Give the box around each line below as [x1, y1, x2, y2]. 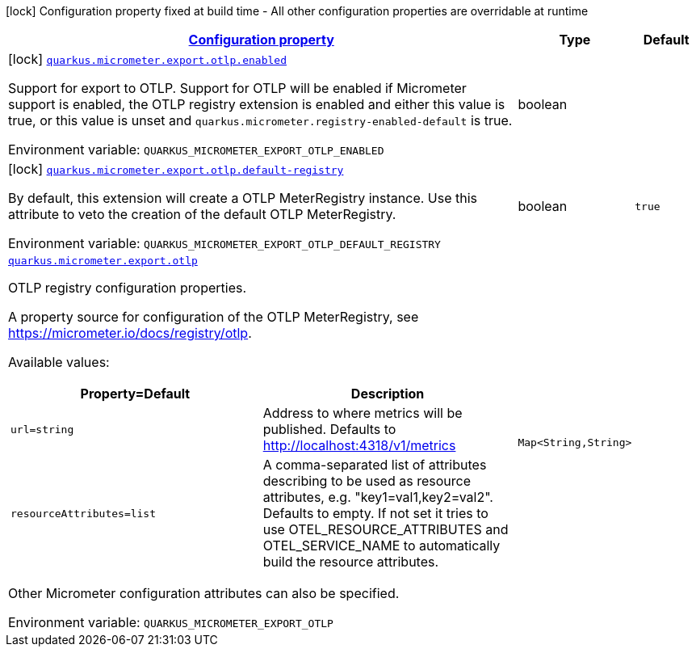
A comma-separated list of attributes [262, 457, 487, 473]
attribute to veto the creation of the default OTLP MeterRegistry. [8, 206, 396, 222]
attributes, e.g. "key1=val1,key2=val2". [262, 489, 493, 505]
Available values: [8, 354, 110, 370]
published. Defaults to [262, 421, 396, 437]
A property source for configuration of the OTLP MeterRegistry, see [8, 309, 419, 325]
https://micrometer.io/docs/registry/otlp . [8, 325, 252, 341]
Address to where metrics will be [262, 405, 463, 421]
